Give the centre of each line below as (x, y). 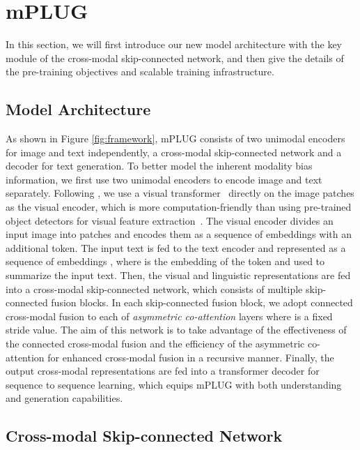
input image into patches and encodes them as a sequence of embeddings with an (179, 234)
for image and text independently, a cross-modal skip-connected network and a (174, 152)
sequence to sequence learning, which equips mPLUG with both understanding (174, 384)
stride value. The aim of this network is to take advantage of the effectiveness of (176, 330)
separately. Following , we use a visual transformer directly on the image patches (180, 193)
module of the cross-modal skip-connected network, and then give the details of (175, 58)
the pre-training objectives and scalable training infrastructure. (140, 72)
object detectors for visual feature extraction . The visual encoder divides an (170, 220)
